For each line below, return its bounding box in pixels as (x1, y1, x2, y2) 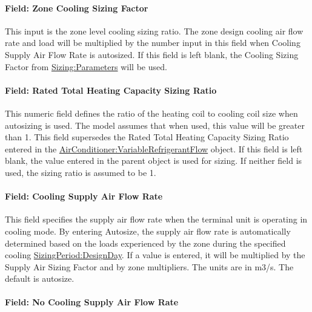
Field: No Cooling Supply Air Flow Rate (5, 296, 179, 308)
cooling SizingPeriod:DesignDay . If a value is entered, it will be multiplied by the (5, 249, 305, 261)
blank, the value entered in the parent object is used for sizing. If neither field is (5, 154, 302, 167)
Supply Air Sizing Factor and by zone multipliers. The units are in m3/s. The (5, 260, 294, 273)
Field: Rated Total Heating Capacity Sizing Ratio (5, 83, 217, 96)
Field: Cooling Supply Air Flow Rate (5, 190, 163, 203)
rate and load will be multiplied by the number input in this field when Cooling (5, 36, 300, 49)
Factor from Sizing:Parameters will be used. (5, 60, 167, 73)
